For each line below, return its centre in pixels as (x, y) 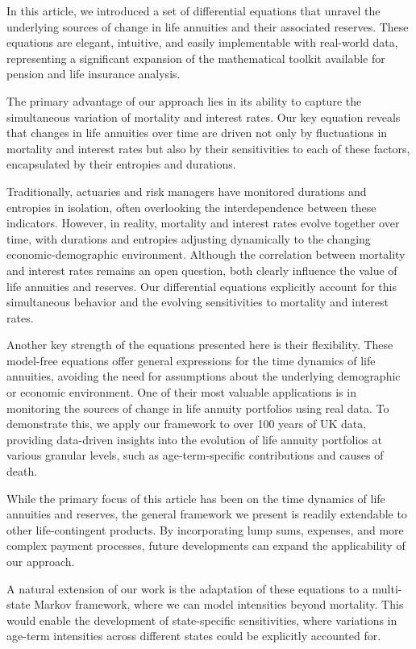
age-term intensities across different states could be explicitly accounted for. (194, 636)
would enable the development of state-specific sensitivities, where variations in (202, 620)
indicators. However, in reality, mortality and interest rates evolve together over (203, 223)
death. (22, 471)
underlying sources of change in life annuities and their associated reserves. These (208, 26)
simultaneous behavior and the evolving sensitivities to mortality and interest (198, 302)
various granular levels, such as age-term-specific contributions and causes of (195, 455)
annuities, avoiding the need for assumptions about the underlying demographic (204, 376)
